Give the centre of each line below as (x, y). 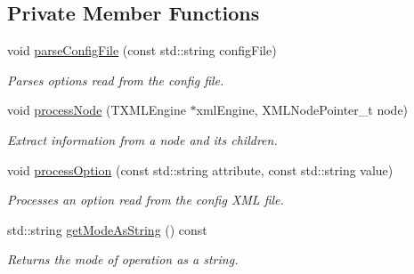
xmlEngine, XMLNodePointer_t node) (302, 110)
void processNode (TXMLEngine (97, 110)
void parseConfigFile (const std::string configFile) (142, 50)
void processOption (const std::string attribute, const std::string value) (200, 169)
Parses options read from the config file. (116, 80)
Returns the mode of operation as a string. (123, 259)
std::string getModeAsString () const (107, 229)
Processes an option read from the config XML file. (146, 200)
